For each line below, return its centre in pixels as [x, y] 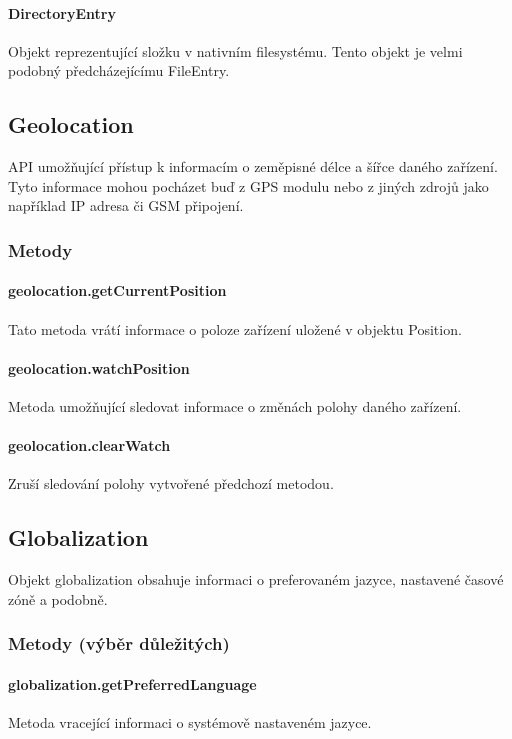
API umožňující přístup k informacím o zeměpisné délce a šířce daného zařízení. [253, 166]
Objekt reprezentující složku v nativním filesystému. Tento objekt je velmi [235, 50]
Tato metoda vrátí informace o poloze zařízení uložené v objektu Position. [235, 328]
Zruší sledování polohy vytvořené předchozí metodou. [171, 483]
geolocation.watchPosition [99, 367]
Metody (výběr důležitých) [119, 643]
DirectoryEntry [62, 12]
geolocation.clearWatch [89, 445]
